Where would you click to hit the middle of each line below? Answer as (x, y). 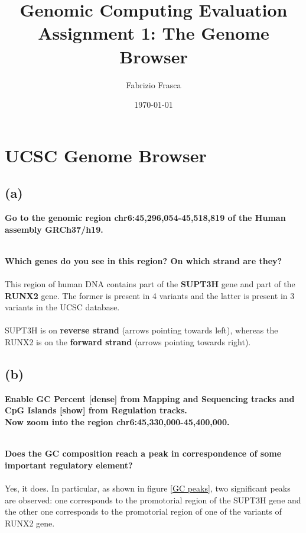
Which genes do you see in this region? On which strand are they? (144, 260)
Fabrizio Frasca (154, 84)
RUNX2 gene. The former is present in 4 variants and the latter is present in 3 (150, 295)
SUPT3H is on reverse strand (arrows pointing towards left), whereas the (141, 330)
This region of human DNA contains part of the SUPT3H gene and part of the (150, 284)
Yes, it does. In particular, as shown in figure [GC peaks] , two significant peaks (148, 488)
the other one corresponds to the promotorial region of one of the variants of (143, 511)
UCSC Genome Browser (106, 155)
